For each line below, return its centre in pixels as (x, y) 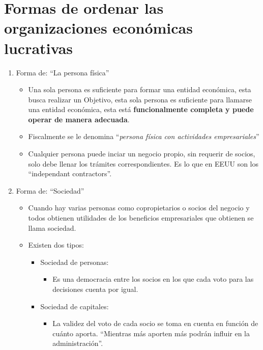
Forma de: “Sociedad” (50, 190)
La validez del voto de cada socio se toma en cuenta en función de (155, 323)
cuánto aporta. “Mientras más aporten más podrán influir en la (151, 333)
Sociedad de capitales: (75, 306)
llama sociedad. (52, 227)
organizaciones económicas (98, 28)
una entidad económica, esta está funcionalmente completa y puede (141, 109)
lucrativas (39, 48)
